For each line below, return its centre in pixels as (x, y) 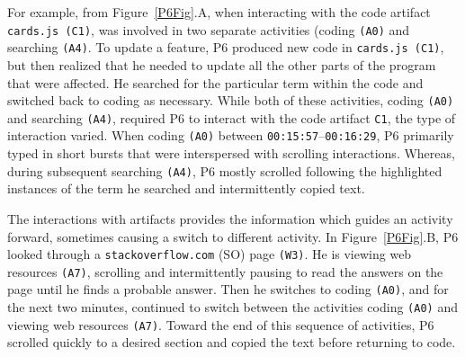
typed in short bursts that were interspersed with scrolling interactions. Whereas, (231, 153)
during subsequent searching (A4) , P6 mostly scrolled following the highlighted (225, 170)
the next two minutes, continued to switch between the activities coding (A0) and (232, 307)
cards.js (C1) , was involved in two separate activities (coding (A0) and (209, 29)
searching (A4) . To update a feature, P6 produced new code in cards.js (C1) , (226, 47)
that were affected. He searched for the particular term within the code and (215, 82)
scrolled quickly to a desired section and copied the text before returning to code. (232, 342)
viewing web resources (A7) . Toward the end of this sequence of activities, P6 (221, 324)
